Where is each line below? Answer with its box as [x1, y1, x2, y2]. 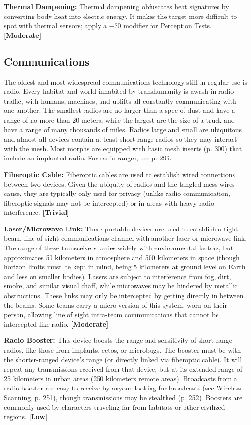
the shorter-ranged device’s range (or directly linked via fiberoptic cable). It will [4, 354, 242, 364]
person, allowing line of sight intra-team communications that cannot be [4, 309, 219, 319]
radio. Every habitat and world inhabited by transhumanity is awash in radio [4, 86, 234, 96]
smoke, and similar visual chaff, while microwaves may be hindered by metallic [4, 281, 238, 291]
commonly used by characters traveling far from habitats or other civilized [4, 402, 225, 412]
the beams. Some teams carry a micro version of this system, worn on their [4, 300, 227, 310]
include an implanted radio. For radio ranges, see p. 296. [4, 153, 172, 163]
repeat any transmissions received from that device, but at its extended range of [4, 364, 242, 374]
